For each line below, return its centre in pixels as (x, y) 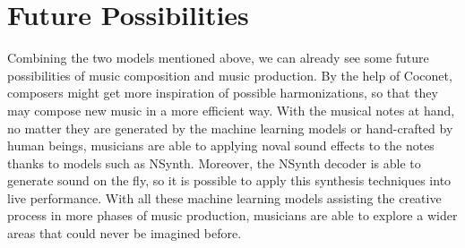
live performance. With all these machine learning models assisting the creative (224, 197)
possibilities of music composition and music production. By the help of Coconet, (230, 75)
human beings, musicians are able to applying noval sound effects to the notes (221, 145)
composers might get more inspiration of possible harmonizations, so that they (223, 93)
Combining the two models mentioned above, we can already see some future (218, 58)
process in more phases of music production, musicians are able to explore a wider (232, 215)
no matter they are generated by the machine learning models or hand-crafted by (230, 128)
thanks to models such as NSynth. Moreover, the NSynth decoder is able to (214, 162)
